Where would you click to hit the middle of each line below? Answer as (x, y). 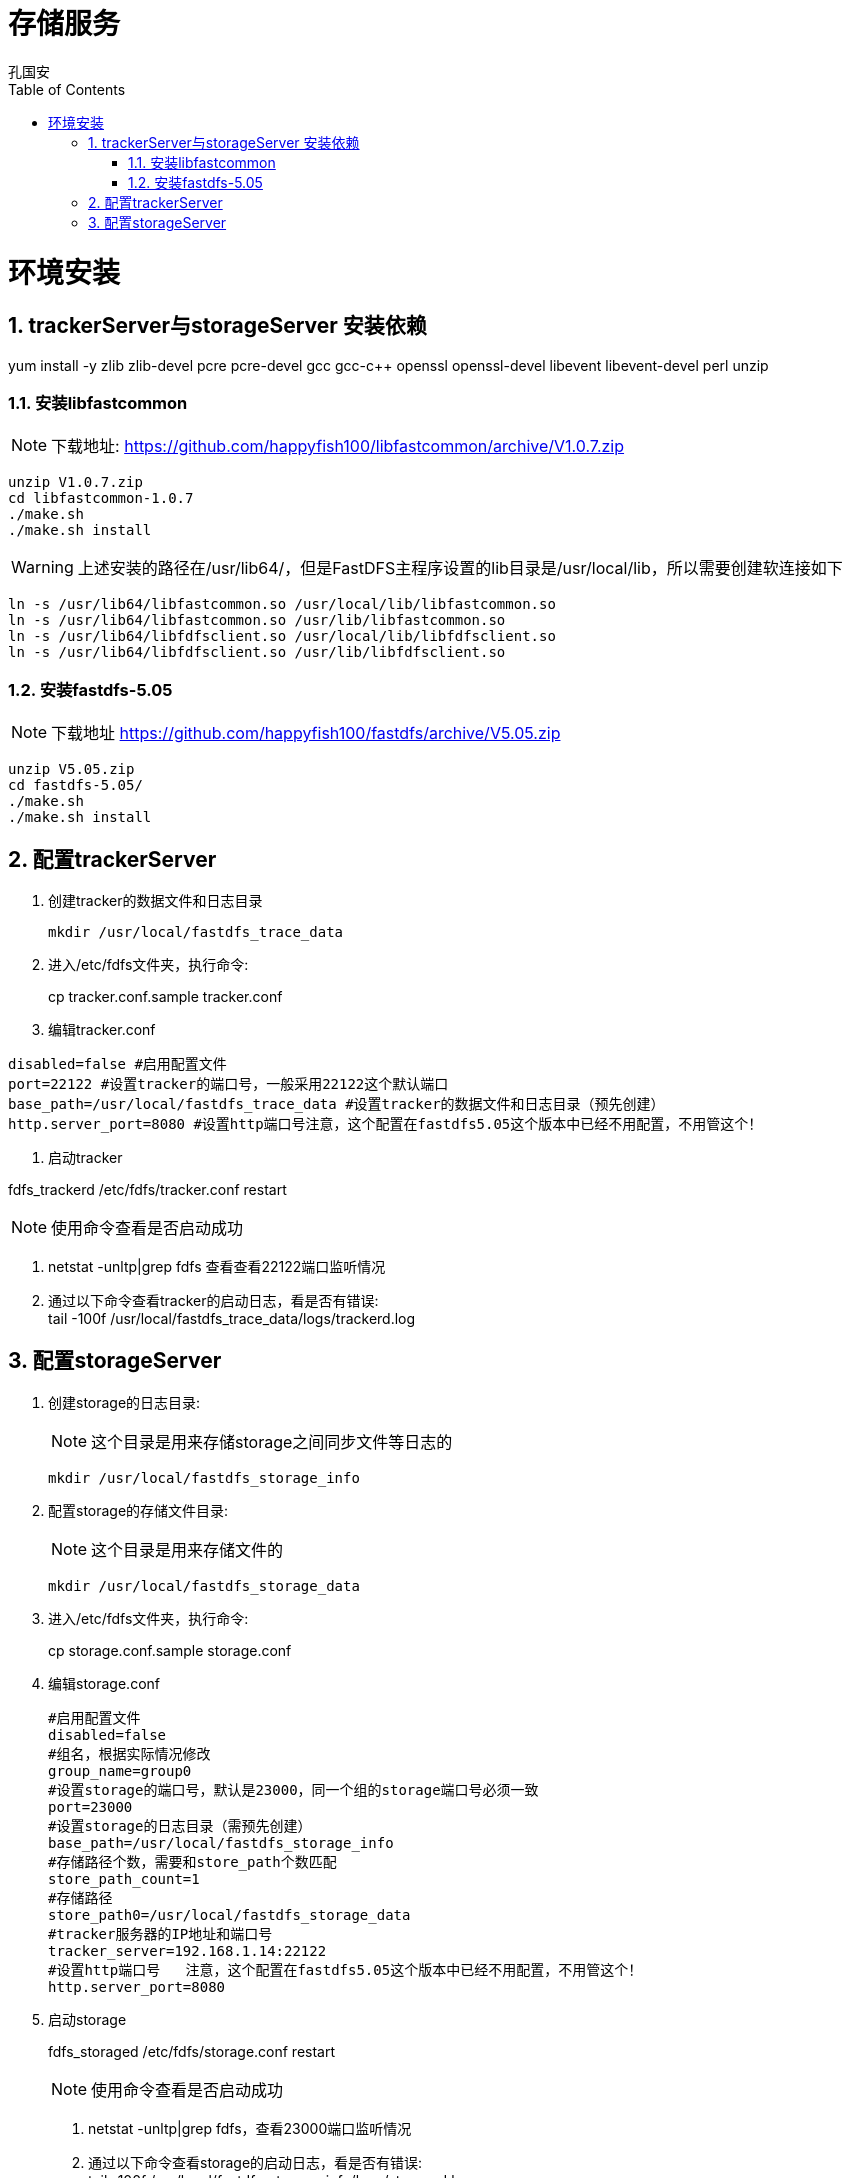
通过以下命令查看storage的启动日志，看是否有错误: (255, 2162)
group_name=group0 (120, 1770)
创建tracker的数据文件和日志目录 (155, 901)
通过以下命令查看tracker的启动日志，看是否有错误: (213, 1301)
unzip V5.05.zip (71, 769)
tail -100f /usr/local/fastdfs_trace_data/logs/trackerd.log (232, 1319)
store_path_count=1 (124, 1878)
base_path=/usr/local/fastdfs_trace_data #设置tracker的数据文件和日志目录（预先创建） (336, 1104)
